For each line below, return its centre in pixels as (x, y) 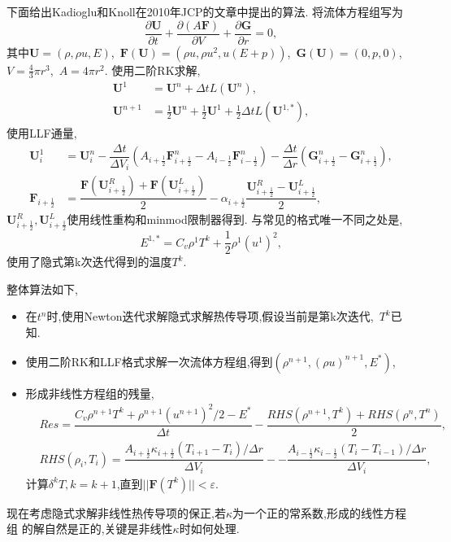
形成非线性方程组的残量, (90, 393)
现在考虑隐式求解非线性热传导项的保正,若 (116, 512)
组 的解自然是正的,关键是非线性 (90, 529)
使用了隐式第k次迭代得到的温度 (89, 262)
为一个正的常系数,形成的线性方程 (319, 512)
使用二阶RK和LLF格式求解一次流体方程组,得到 (149, 361)
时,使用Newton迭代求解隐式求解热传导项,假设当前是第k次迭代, (210, 316)
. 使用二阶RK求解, (152, 70)
